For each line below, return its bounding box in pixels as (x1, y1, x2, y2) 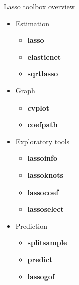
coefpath (27, 119, 58, 130)
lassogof (27, 271, 55, 281)
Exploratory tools (15, 136, 70, 146)
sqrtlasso (27, 68, 58, 79)
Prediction (15, 220, 48, 231)
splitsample (27, 237, 67, 248)
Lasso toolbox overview (4, 1, 75, 11)
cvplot (27, 102, 49, 113)
